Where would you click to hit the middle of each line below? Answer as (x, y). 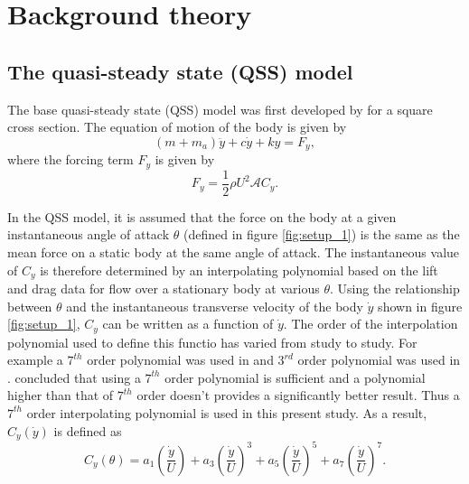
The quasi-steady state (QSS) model (180, 71)
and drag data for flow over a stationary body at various (164, 288)
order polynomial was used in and (180, 360)
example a (35, 360)
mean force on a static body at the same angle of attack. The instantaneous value (234, 251)
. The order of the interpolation (371, 324)
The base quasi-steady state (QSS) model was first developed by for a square (220, 109)
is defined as (88, 430)
